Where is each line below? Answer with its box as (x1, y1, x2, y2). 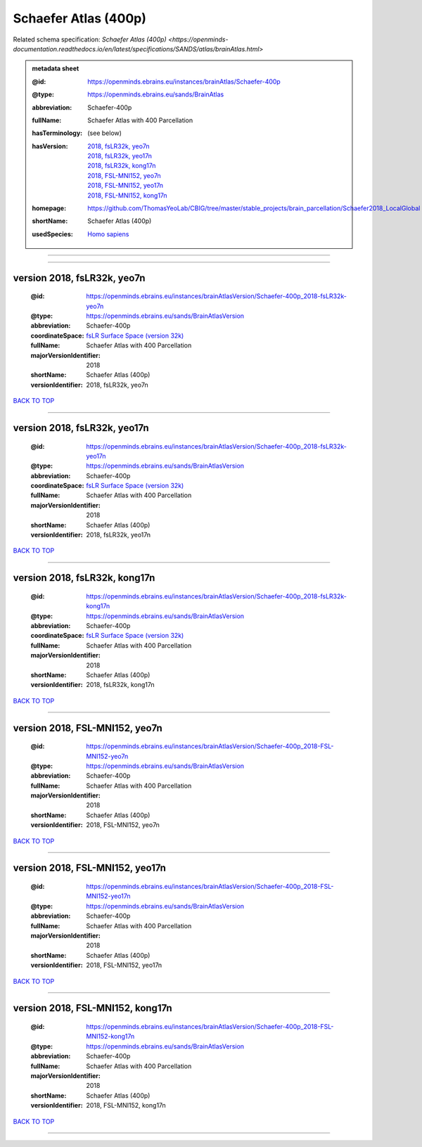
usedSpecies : (32, 229, 73, 238)
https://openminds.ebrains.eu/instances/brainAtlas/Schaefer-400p (87, 77, 281, 86)
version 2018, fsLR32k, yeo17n (13, 422, 149, 434)
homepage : (32, 204, 67, 212)
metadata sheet (32, 64, 79, 73)
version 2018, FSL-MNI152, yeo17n (13, 862, 167, 874)
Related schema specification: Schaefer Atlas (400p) (13, 35, 167, 44)
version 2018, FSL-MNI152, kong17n (13, 1002, 172, 1014)
